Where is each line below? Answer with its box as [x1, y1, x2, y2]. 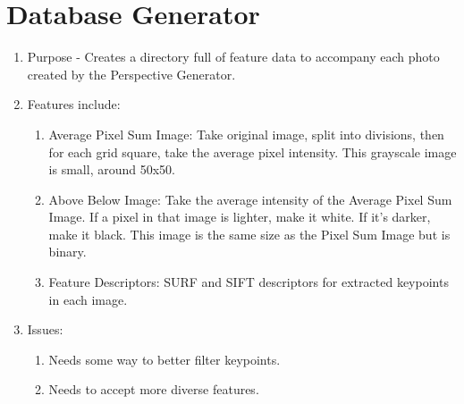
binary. [48, 242, 87, 261]
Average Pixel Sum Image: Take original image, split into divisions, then [48, 124, 444, 143]
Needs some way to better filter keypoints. [48, 349, 281, 368]
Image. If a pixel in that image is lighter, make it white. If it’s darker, [48, 207, 431, 226]
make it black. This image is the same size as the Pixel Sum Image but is [48, 224, 451, 243]
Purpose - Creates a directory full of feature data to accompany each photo [27, 47, 440, 66]
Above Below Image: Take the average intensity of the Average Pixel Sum [48, 189, 452, 208]
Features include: [27, 95, 121, 114]
